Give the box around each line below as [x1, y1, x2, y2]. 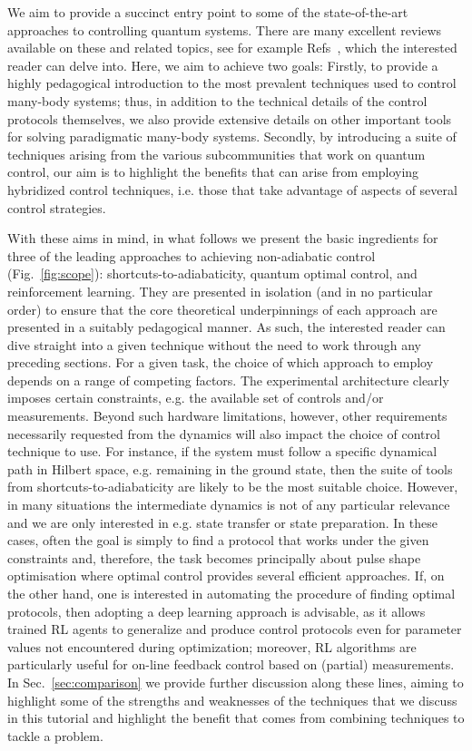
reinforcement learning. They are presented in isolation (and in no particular [7, 281, 433, 300]
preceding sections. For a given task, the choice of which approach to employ [7, 353, 434, 372]
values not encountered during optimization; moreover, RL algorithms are [7, 637, 417, 656]
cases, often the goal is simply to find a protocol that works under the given [7, 531, 429, 550]
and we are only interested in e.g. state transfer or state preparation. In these [7, 512, 438, 532]
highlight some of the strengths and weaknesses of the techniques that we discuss [7, 690, 457, 709]
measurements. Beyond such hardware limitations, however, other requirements [7, 406, 447, 425]
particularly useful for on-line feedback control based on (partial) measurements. [7, 655, 455, 674]
